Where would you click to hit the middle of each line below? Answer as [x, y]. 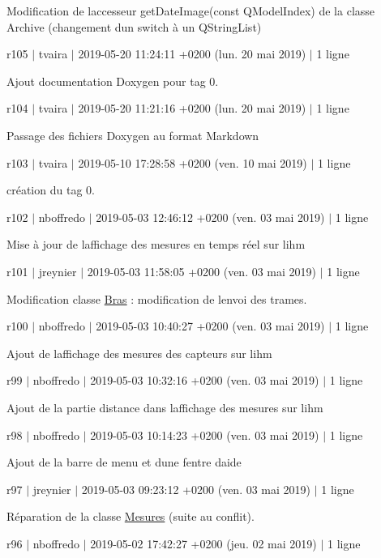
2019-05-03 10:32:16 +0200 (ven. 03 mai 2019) [205, 380]
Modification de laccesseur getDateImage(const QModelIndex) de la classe [191, 11]
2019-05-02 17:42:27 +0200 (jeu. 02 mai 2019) [203, 543]
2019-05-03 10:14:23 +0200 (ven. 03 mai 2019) [205, 434]
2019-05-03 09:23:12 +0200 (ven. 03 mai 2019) [196, 489]
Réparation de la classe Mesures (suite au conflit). [131, 516]
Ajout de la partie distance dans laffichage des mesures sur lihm [165, 407]
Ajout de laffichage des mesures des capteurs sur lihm [139, 353]
